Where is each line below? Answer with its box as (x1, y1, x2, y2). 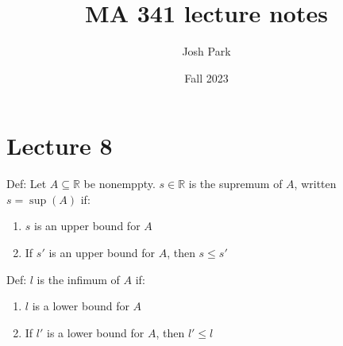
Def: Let (6, 175, 47, 192)
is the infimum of (37, 271, 120, 287)
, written (294, 175, 337, 192)
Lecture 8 (6, 129, 113, 162)
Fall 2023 (184, 69, 229, 86)
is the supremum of (188, 175, 283, 192)
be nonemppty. (83, 175, 156, 192)
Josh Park (182, 43, 231, 60)
